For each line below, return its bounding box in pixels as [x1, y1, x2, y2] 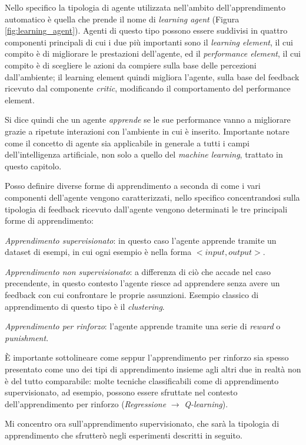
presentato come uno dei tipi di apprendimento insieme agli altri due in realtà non [5, 363, 301, 375]
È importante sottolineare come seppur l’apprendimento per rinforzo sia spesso [5, 351, 289, 364]
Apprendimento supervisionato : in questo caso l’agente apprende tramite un [5, 234, 277, 246]
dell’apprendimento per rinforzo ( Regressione [5, 397, 167, 410]
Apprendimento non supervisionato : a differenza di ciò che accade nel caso [5, 265, 271, 277]
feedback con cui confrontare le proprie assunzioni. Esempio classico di [5, 289, 259, 301]
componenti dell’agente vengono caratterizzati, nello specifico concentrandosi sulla [5, 191, 300, 203]
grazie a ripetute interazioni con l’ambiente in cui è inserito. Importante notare [5, 125, 290, 137]
